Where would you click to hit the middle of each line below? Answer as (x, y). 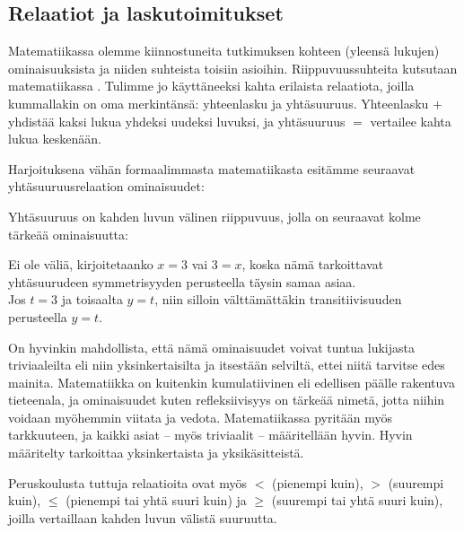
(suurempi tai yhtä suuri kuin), (357, 500)
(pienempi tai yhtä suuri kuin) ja (156, 500)
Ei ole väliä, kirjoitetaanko (81, 264)
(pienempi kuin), (318, 482)
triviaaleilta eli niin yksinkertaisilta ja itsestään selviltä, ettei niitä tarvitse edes (227, 365)
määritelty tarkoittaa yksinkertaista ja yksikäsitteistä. (156, 453)
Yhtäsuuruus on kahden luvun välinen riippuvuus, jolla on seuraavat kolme (214, 216)
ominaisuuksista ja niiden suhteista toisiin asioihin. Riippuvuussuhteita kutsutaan (233, 68)
